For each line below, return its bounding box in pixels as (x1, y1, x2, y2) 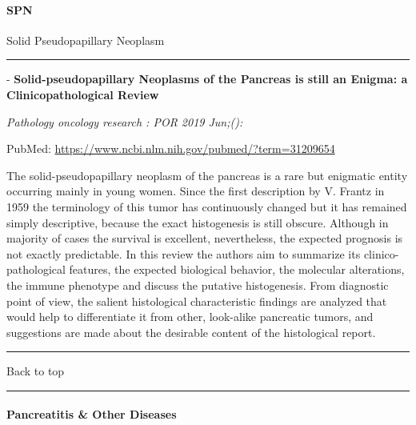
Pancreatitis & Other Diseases (6, 406, 177, 423)
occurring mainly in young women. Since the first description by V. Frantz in (6, 182, 385, 199)
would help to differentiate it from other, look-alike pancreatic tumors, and (6, 308, 374, 325)
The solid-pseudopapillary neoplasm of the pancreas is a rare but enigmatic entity (6, 166, 408, 183)
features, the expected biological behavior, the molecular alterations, (69, 261, 405, 278)
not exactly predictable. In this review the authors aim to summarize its (6, 245, 361, 262)
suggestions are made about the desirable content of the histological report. (6, 323, 376, 340)
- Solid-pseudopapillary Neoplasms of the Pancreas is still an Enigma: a (6, 70, 408, 87)
